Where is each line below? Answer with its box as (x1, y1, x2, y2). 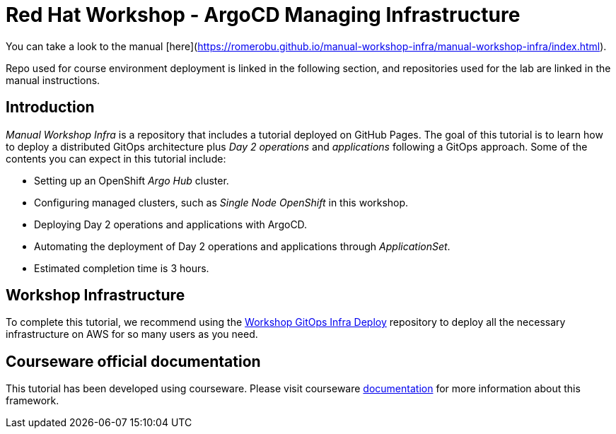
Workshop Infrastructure (6, 286, 185, 305)
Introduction (6, 98, 95, 117)
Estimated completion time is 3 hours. (34, 262, 209, 274)
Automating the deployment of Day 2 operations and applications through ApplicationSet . (34, 240, 451, 252)
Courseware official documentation (6, 352, 261, 370)
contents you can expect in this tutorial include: (6, 152, 226, 165)
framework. (6, 394, 59, 407)
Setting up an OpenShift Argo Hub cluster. (34, 174, 229, 187)
